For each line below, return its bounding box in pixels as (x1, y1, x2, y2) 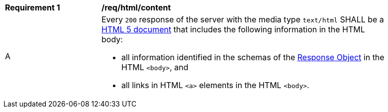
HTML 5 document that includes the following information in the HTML (101, 24, 365, 34)
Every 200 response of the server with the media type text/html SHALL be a (101, 14, 384, 24)
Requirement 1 (5, 2, 60, 12)
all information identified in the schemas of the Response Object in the (121, 52, 385, 62)
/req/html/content (101, 2, 171, 12)
